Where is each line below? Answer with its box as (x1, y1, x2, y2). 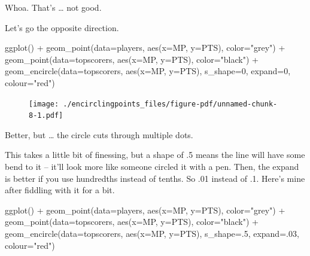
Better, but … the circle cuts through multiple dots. (5, 128, 193, 141)
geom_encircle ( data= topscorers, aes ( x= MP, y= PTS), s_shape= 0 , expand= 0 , (5, 65, 291, 77)
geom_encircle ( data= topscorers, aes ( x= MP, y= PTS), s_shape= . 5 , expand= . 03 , (5, 227, 299, 240)
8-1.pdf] (29, 111, 63, 120)
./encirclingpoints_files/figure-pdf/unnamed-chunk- (63, 99, 278, 108)
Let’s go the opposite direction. (5, 21, 119, 33)
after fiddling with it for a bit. (5, 184, 115, 196)
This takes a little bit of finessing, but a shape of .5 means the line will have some (5, 148, 305, 161)
